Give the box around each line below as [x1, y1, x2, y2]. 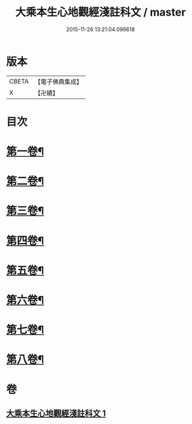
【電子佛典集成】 [34, 77, 83, 86]
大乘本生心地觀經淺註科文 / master [15, 5, 186, 19]
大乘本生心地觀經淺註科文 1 [6, 408, 106, 418]
